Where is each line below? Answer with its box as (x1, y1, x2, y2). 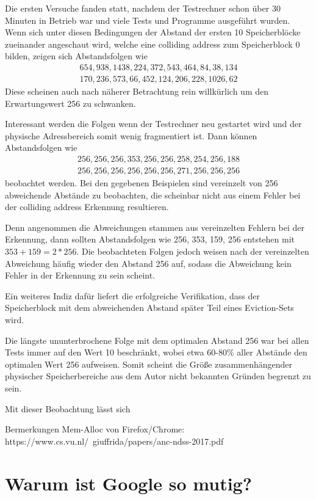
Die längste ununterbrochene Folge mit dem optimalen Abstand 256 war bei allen (5, 333, 309, 346)
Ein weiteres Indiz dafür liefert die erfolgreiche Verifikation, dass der (5, 289, 260, 302)
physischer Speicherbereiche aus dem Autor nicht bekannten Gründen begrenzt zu (5, 370, 311, 382)
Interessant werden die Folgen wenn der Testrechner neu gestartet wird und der (5, 117, 302, 130)
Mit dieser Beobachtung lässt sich (5, 402, 131, 415)
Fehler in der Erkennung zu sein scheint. (5, 269, 156, 282)
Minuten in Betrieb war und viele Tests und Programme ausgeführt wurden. (5, 13, 290, 26)
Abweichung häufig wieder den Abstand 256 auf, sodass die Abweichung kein (5, 257, 292, 269)
